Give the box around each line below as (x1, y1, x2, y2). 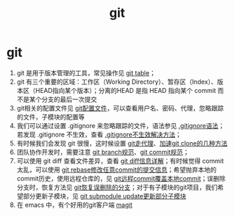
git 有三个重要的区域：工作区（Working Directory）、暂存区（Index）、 (16, 77, 218, 86)
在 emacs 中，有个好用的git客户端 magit (16, 201, 133, 209)
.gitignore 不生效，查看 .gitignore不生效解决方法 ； (36, 130, 182, 139)
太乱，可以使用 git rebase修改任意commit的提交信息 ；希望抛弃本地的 (16, 165, 217, 174)
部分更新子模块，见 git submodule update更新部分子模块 (22, 191, 187, 200)
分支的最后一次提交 (41, 95, 98, 103)
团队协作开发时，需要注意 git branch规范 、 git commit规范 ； (16, 148, 189, 156)
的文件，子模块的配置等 (16, 113, 85, 121)
